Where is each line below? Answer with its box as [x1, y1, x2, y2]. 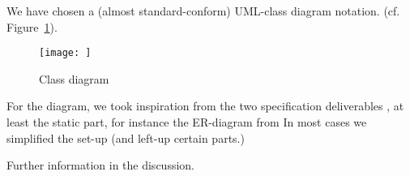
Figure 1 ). [6, 18, 58, 35]
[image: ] [39, 47, 92, 59]
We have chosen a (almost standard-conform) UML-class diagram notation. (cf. [6, 2, 400, 19]
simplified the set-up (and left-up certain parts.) [6, 129, 245, 146]
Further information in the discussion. [6, 157, 194, 174]
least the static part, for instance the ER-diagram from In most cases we [6, 114, 367, 131]
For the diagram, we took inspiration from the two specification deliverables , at [6, 97, 404, 114]
